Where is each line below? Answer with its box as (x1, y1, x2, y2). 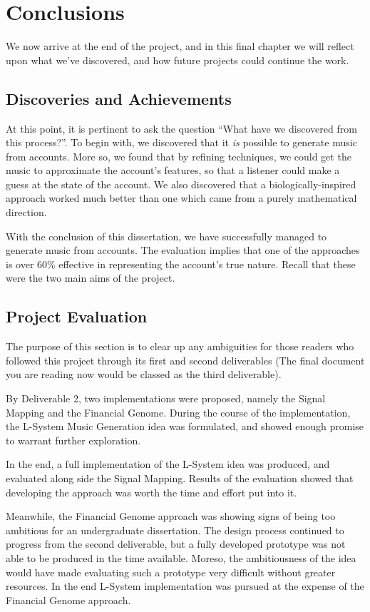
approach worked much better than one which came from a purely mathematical (6, 190, 357, 205)
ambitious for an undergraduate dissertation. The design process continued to (6, 522, 344, 537)
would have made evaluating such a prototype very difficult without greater (6, 564, 336, 579)
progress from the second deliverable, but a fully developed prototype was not (6, 536, 346, 551)
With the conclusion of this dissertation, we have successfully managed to (6, 228, 327, 243)
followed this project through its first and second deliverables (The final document (6, 352, 365, 367)
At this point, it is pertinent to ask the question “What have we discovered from (6, 121, 357, 136)
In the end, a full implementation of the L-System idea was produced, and (6, 457, 330, 471)
